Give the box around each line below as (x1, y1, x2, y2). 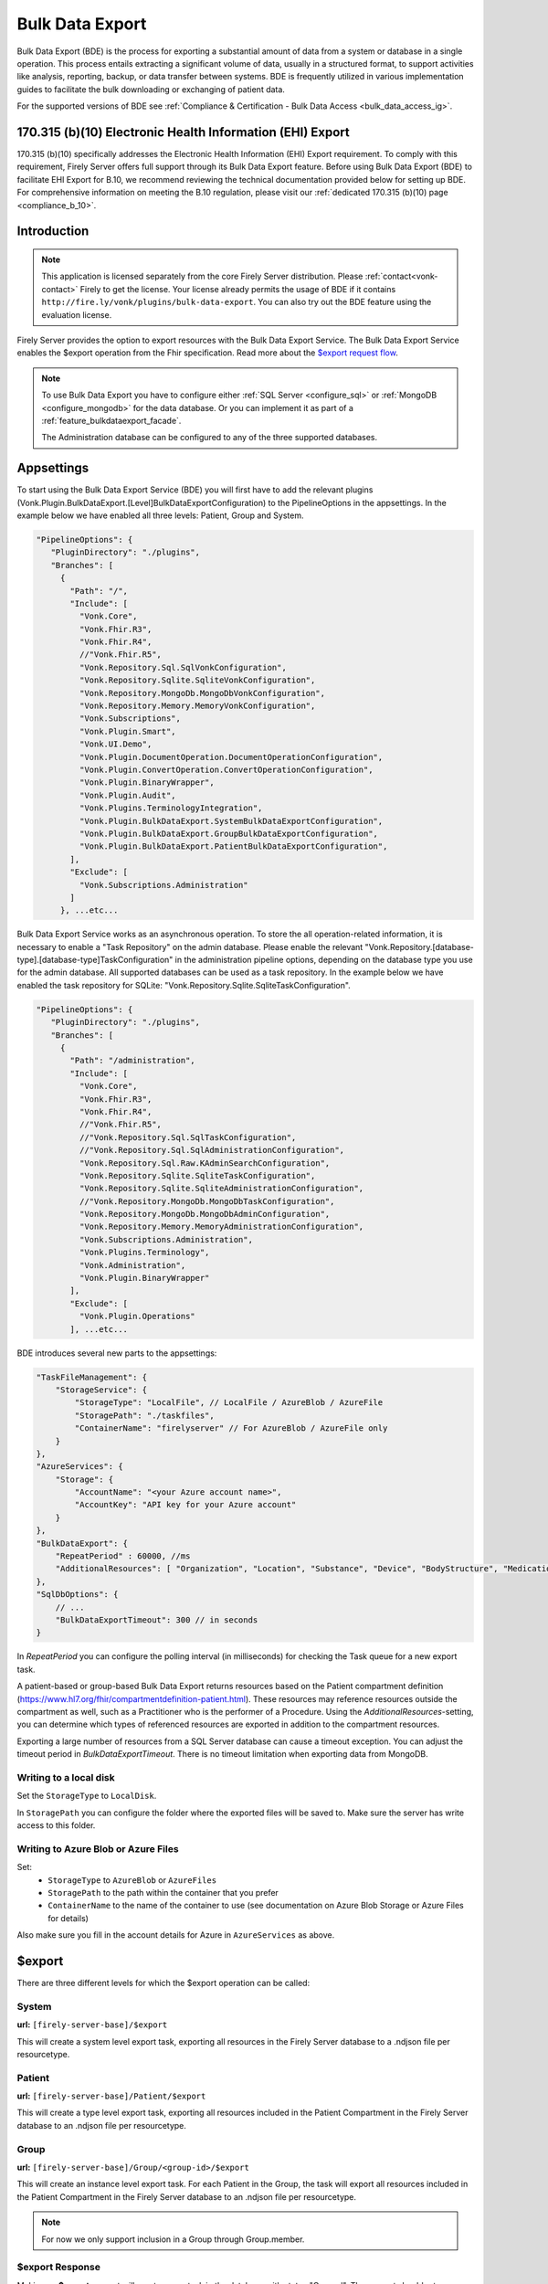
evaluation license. (41, 309, 112, 320)
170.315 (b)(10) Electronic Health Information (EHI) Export (16, 124, 351, 140)
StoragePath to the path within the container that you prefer (47, 1887, 279, 1898)
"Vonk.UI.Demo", (79, 739, 153, 749)
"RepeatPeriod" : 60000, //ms (55, 1551, 191, 1561)
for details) (47, 1912, 89, 1923)
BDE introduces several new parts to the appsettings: (16, 1348, 217, 1359)
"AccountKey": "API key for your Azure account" (74, 1499, 297, 1510)
